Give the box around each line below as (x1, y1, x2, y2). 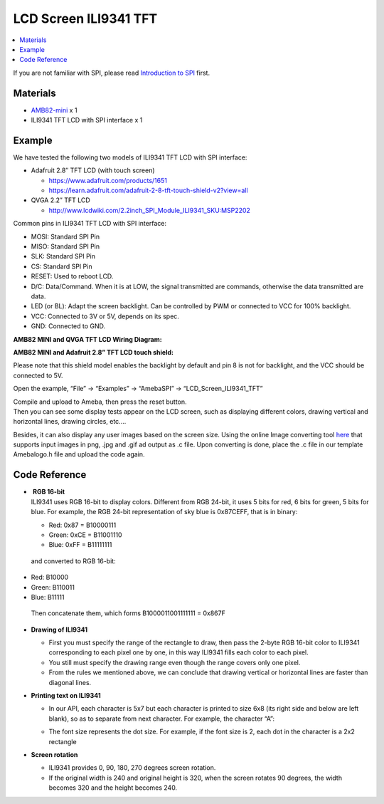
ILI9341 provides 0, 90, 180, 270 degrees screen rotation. (48, 763, 216, 772)
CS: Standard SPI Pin (31, 262, 92, 271)
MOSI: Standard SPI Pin (31, 232, 100, 241)
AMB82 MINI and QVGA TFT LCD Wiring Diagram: (13, 335, 163, 343)
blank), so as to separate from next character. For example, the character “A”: (48, 714, 275, 723)
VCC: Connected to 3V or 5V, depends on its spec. (31, 312, 179, 320)
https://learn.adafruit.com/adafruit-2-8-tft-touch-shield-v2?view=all (48, 186, 248, 195)
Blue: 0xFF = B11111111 (48, 541, 112, 549)
